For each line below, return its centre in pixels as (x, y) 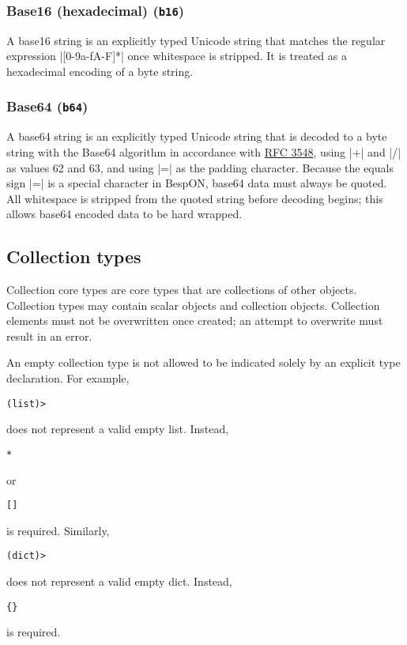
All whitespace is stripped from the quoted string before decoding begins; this (195, 198)
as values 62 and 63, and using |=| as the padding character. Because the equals (200, 167)
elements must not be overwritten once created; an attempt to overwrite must (195, 321)
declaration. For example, (68, 378)
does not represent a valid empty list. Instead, (118, 429)
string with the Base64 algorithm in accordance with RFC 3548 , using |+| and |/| (204, 151)
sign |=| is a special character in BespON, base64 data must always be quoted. (197, 183)
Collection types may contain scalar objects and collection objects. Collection (193, 305)
